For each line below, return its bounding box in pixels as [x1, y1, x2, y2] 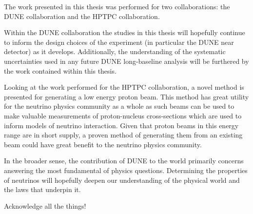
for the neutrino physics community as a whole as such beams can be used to [4, 101, 234, 111]
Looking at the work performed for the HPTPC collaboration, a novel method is [4, 82, 244, 92]
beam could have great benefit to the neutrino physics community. [4, 139, 202, 149]
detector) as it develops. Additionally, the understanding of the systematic [4, 46, 226, 57]
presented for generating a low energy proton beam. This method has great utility [4, 91, 249, 101]
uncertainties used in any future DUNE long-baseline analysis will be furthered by [4, 56, 249, 66]
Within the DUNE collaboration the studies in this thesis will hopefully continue [4, 27, 245, 38]
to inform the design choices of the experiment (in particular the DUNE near [4, 37, 234, 47]
